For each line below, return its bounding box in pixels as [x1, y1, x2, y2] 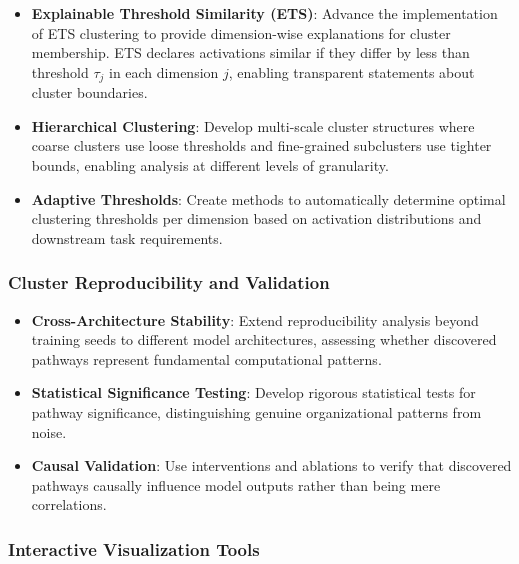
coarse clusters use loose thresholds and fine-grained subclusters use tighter [31, 135, 492, 156]
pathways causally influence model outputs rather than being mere [31, 474, 441, 495]
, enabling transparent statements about [228, 61, 475, 82]
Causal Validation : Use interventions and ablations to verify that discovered [31, 455, 512, 476]
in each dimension [108, 61, 219, 82]
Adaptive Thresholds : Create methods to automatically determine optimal [31, 188, 506, 209]
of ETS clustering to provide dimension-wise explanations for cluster [31, 22, 451, 43]
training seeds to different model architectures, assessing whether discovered [31, 329, 497, 350]
